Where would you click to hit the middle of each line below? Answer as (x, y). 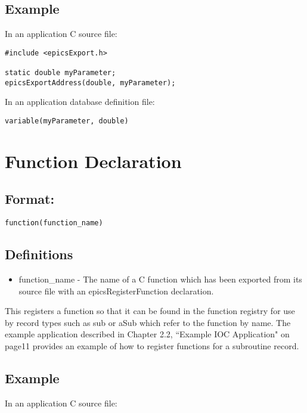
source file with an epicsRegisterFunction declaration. (116, 291)
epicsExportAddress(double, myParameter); (90, 83)
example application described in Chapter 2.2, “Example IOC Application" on (147, 334)
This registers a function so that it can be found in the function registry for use (150, 311)
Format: (30, 199)
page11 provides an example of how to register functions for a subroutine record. (152, 346)
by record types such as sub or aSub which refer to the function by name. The (148, 322)
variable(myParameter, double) (67, 121)
